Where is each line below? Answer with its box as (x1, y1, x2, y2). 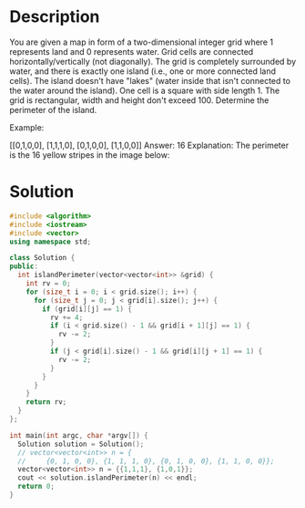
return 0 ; (17, 482, 55, 492)
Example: (9, 121, 45, 133)
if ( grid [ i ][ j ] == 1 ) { (42, 304, 132, 314)
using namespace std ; (9, 237, 92, 246)
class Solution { (9, 254, 76, 263)
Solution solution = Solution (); (17, 440, 145, 449)
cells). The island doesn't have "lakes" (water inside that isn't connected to (9, 75, 291, 86)
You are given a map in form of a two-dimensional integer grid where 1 (9, 36, 274, 47)
